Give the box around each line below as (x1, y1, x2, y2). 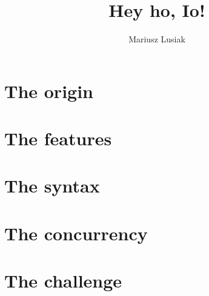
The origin (4, 78, 94, 103)
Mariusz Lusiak (128, 33, 185, 45)
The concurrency (4, 220, 148, 245)
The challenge (4, 268, 122, 293)
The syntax (4, 173, 100, 198)
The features (4, 126, 112, 151)
